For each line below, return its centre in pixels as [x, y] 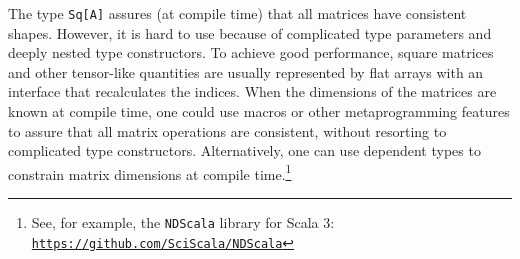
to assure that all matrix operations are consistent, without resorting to [227, 130]
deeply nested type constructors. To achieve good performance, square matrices [251, 52]
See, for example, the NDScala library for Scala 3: [183, 222]
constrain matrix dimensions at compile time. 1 [150, 172]
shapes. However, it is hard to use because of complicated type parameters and [250, 32]
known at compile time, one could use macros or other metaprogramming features [259, 111]
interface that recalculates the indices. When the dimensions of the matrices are [252, 91]
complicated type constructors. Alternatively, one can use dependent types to [244, 150]
